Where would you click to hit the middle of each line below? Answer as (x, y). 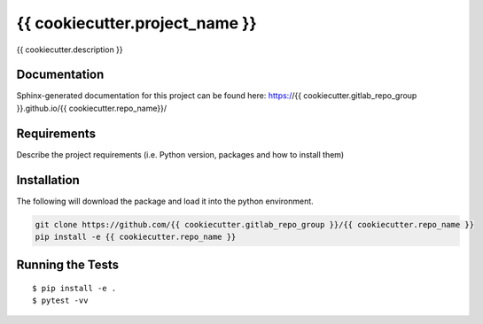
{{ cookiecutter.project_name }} (136, 23)
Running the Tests (68, 265)
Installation (48, 180)
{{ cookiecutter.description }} (70, 50)
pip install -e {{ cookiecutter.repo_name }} (136, 237)
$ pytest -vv (60, 301)
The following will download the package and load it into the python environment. (165, 201)
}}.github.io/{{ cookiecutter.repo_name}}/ (92, 108)
